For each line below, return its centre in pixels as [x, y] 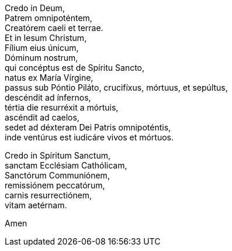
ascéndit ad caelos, [42, 117]
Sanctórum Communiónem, [57, 175]
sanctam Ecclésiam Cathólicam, [66, 165]
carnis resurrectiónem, [49, 195]
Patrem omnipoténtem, [49, 18]
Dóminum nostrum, [41, 58]
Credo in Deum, [35, 8]
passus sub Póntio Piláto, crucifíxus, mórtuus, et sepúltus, [116, 87]
